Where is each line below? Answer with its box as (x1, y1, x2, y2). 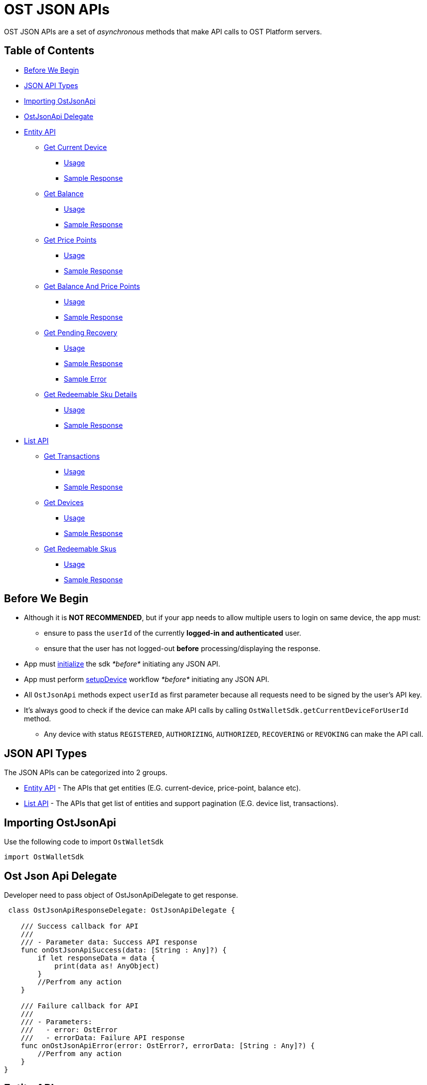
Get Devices (44, 498, 84, 507)
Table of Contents (4, 44, 95, 57)
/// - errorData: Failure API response (20, 1033, 185, 1042)
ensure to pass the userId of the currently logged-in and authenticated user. (44, 629, 301, 638)
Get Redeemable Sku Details (44, 390, 138, 399)
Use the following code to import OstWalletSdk (4, 837, 164, 846)
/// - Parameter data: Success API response (20, 938, 197, 946)
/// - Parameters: (20, 1017, 93, 1026)
